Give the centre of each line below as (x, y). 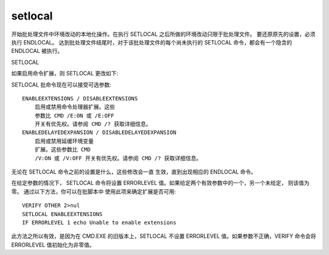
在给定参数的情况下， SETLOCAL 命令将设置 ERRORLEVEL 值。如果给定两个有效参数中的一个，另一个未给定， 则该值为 (161, 183)
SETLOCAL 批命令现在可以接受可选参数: (62, 85)
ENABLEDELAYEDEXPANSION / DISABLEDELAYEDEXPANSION (99, 133)
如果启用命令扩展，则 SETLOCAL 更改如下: (65, 74)
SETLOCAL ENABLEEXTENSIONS (62, 214)
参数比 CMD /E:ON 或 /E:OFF (74, 115)
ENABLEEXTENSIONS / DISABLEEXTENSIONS (80, 98)
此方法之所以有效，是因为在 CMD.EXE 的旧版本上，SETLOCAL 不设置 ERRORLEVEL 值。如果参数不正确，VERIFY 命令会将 (164, 236)
